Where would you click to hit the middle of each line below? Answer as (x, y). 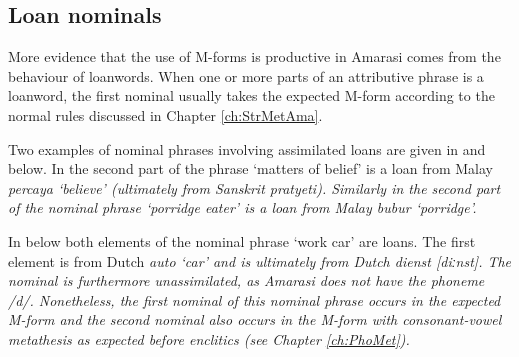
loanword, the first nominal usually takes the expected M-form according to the (251, 95)
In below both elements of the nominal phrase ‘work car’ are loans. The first (242, 240)
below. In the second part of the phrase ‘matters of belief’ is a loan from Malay (251, 168)
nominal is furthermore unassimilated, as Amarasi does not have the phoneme (246, 280)
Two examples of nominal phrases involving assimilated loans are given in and (247, 148)
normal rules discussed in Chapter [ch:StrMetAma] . (165, 114)
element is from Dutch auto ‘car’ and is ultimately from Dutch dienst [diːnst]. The (260, 260)
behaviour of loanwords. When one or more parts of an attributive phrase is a (246, 75)
